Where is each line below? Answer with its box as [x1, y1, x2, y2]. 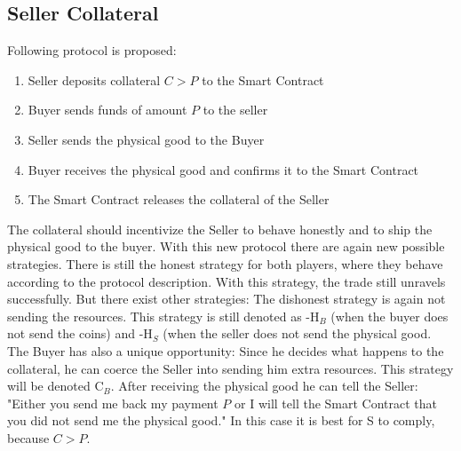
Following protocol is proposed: [7, 41, 177, 59]
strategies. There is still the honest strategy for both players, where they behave [7, 254, 443, 273]
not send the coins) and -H [7, 324, 153, 343]
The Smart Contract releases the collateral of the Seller [28, 190, 330, 209]
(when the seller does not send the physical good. [163, 324, 432, 343]
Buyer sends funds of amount [28, 100, 187, 119]
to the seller [203, 100, 268, 119]
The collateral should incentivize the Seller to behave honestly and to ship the [7, 219, 433, 238]
